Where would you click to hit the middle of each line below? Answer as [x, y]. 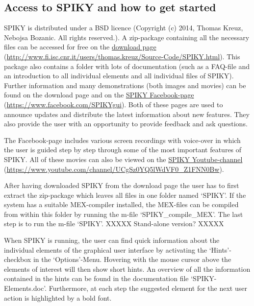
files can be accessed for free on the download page [80, 47]
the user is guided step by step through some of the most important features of [123, 150]
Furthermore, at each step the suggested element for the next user [148, 288]
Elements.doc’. [25, 288]
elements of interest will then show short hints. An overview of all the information [127, 269]
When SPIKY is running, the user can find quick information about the [112, 240]
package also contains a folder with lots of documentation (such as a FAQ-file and [127, 66]
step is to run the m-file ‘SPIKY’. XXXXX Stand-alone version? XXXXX [114, 224]
